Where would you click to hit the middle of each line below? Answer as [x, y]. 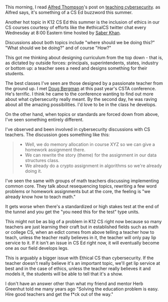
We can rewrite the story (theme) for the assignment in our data [91, 155]
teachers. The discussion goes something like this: [58, 135]
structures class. [42, 161]
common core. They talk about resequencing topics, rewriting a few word [81, 186]
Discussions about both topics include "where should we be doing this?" [80, 43]
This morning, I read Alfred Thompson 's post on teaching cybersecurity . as [83, 7]
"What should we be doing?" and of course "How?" [58, 48]
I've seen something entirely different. [44, 120]
